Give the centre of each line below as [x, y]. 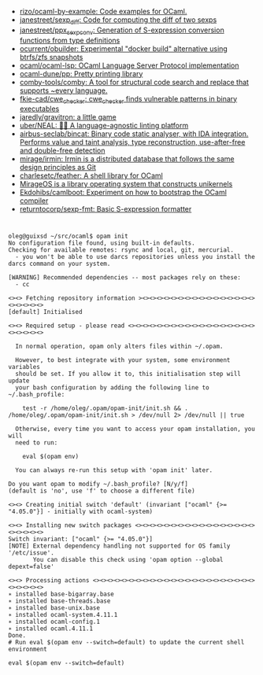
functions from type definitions [70, 40]
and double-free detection [62, 151]
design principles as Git [58, 168]
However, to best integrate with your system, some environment [123, 360]
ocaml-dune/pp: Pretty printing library [81, 73]
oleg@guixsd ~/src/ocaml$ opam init [68, 236]
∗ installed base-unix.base [54, 608]
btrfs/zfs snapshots [51, 57]
